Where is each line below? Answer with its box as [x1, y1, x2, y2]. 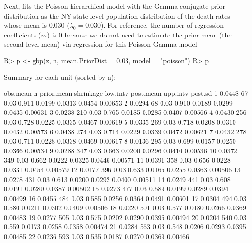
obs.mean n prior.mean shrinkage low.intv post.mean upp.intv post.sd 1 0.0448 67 [4, 88, 248, 98]
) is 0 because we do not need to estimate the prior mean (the [47, 29, 232, 39]
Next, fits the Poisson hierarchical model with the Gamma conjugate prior [4, 1, 225, 11]
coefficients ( [4, 29, 41, 39]
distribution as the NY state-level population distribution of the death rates [4, 10, 230, 20]
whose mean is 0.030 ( [4, 20, 70, 30]
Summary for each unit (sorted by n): [4, 72, 116, 82]
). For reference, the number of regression [101, 20, 224, 30]
